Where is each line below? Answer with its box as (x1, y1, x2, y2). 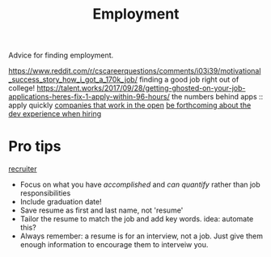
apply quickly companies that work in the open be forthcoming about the (8, 100, 252, 110)
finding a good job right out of (138, 74, 239, 85)
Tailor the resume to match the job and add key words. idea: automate (19, 214, 254, 224)
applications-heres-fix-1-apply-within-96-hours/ (8, 92, 170, 102)
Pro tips (8, 137, 61, 156)
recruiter (8, 164, 38, 174)
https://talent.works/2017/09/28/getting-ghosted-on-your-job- (36, 83, 246, 93)
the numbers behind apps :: (171, 92, 264, 102)
